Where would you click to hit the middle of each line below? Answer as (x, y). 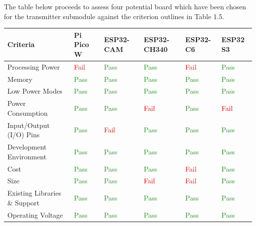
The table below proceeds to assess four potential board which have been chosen (125, 6)
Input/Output (29, 125)
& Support (24, 202)
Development (27, 147)
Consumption (28, 113)
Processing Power (34, 66)
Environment (27, 156)
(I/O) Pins (24, 135)
